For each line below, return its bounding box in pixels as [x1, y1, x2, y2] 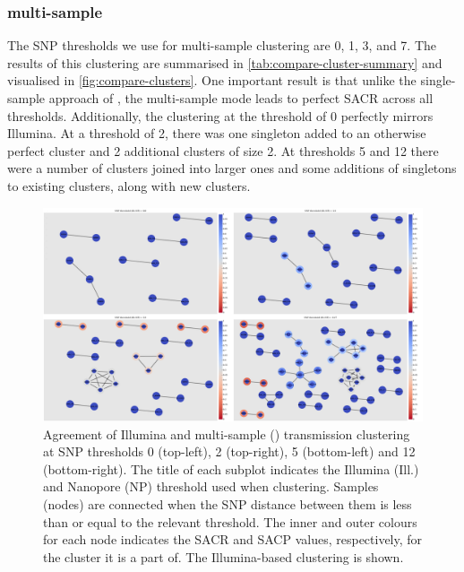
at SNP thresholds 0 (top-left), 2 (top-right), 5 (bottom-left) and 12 [43, 442, 416, 461]
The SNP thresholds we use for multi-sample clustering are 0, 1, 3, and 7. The [7, 36, 437, 55]
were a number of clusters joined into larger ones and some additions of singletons [7, 159, 457, 178]
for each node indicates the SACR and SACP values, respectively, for [43, 530, 423, 549]
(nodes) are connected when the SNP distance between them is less [43, 495, 412, 514]
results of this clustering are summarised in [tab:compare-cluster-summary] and [7, 53, 443, 72]
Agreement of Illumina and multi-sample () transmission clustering [43, 424, 410, 443]
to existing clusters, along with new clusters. [7, 176, 251, 195]
